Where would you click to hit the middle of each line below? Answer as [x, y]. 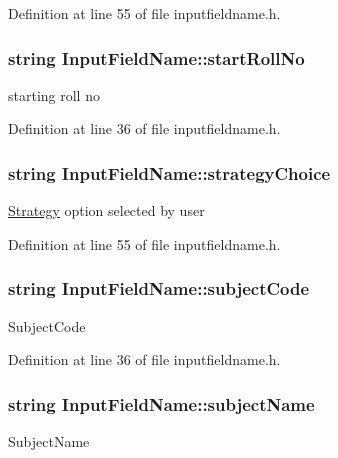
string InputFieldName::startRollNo [156, 57]
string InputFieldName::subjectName [161, 403]
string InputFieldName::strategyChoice [169, 172]
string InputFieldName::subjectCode [159, 288]
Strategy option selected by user [106, 210]
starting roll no [54, 94]
